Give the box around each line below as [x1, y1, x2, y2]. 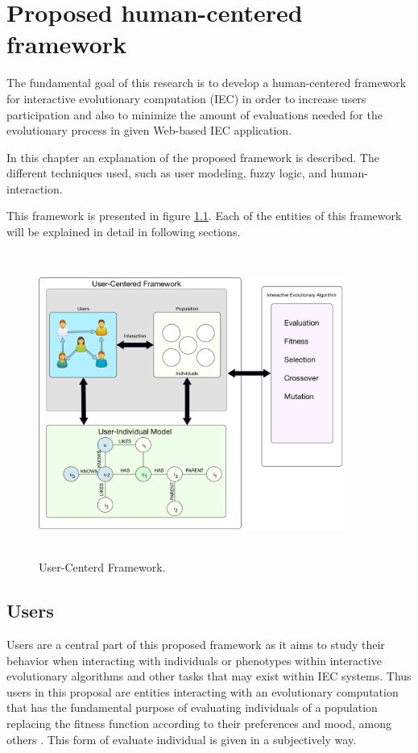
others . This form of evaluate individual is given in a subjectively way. [6, 730, 357, 747]
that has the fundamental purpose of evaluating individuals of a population [6, 699, 378, 716]
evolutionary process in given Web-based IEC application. [6, 122, 292, 139]
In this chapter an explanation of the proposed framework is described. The [6, 148, 379, 165]
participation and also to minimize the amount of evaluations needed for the [6, 106, 383, 123]
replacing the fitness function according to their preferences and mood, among [6, 714, 392, 731]
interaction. [6, 180, 63, 197]
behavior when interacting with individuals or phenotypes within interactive [6, 651, 382, 668]
